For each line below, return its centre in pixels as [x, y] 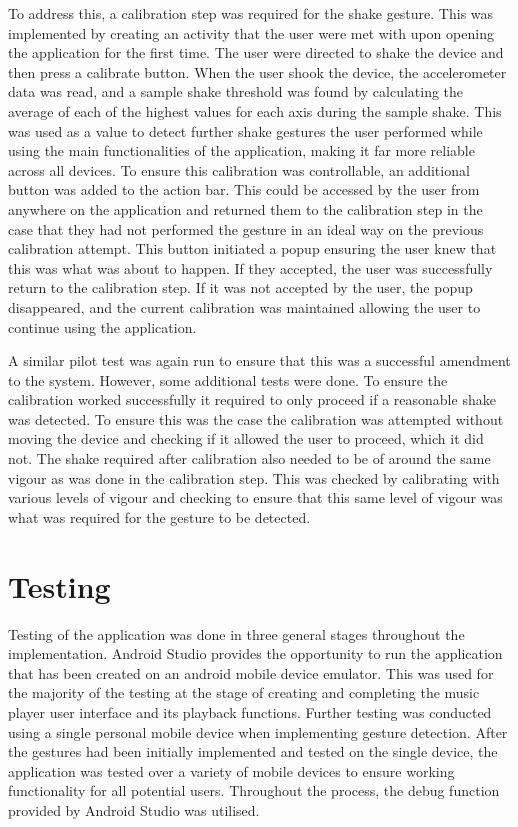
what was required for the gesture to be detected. [159, 516]
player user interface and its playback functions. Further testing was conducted [250, 711]
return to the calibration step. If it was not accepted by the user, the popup [240, 287]
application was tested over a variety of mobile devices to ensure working [231, 770]
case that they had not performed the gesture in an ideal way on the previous [246, 228]
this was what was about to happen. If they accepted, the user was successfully [250, 267]
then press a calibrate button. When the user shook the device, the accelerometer [257, 71]
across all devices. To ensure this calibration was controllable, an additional [239, 169]
